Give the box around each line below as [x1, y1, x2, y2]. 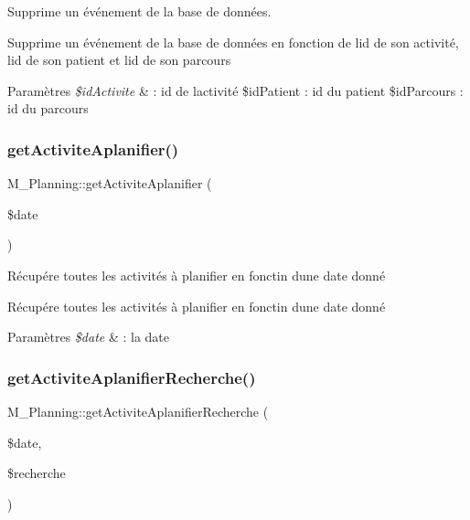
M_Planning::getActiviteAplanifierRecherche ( [7, 401, 269, 420]
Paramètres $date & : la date [7, 327, 170, 346]
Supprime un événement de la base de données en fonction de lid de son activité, [7, 32, 459, 51]
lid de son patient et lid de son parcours [7, 50, 231, 69]
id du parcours [7, 99, 89, 118]
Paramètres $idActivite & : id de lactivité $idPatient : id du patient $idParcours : [7, 80, 464, 100]
